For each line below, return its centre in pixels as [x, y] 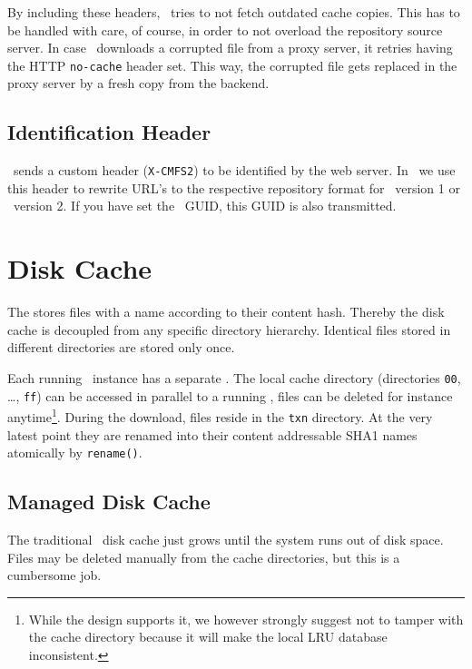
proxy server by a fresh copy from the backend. [138, 83]
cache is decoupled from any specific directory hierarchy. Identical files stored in [229, 329]
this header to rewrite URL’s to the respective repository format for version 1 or [234, 187]
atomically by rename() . [75, 453]
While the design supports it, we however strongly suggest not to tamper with [246, 619]
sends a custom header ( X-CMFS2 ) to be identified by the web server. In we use [234, 170]
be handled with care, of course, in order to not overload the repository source [225, 30]
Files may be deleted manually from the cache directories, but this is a [204, 557]
